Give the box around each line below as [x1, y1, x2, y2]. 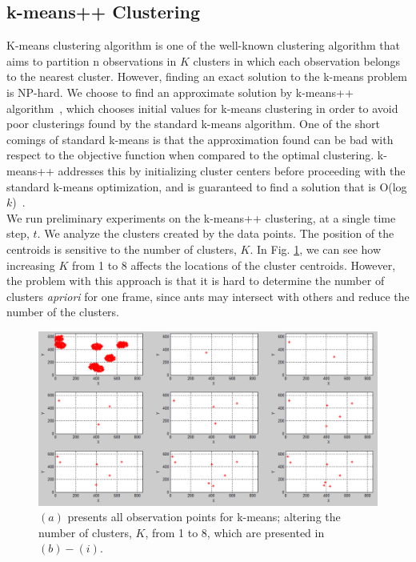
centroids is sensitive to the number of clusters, [6, 240, 237, 257]
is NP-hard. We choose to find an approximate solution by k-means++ [6, 83, 354, 100]
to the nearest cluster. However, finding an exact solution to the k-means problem [6, 68, 407, 85]
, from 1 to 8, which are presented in [145, 524, 325, 540]
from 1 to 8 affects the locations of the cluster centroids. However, [72, 256, 396, 273]
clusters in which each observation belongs [193, 52, 401, 69]
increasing [6, 256, 55, 273]
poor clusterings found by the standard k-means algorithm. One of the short [6, 115, 380, 132]
